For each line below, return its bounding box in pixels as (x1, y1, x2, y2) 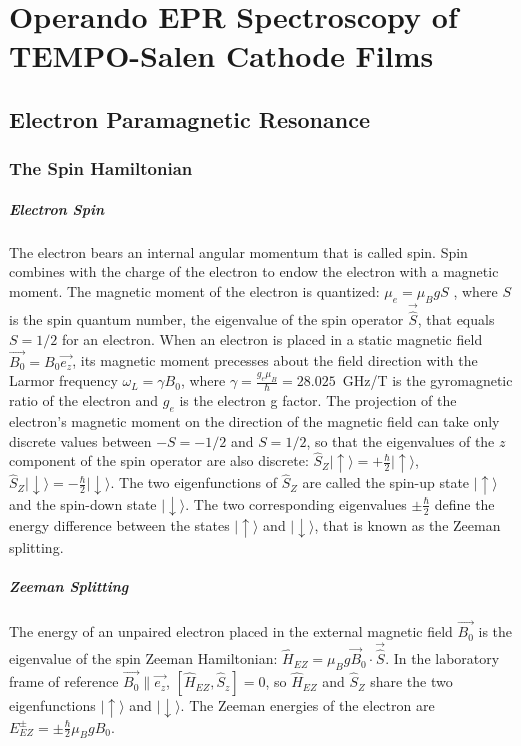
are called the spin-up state (302, 472, 470, 493)
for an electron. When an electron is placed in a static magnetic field (61, 328, 483, 349)
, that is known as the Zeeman (314, 515, 501, 536)
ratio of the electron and (9, 390, 159, 411)
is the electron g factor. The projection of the (179, 390, 457, 411)
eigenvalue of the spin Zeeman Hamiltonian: (9, 648, 278, 669)
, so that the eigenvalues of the (306, 430, 495, 451)
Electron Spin (9, 198, 105, 219)
